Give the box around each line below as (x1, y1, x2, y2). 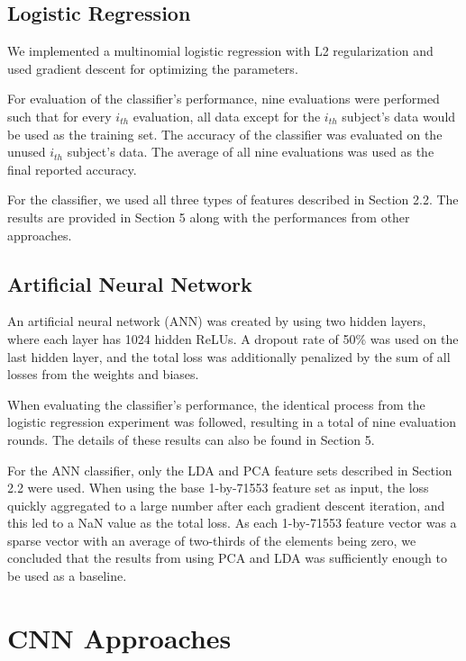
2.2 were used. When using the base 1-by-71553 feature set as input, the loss (7, 478, 429, 497)
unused (7, 142, 46, 161)
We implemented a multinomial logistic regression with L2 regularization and (7, 41, 434, 60)
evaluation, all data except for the (132, 106, 321, 125)
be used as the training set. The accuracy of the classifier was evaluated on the (7, 124, 443, 143)
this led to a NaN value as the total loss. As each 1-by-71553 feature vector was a (7, 513, 457, 532)
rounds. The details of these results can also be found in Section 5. (7, 430, 375, 448)
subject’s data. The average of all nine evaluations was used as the (67, 142, 434, 161)
